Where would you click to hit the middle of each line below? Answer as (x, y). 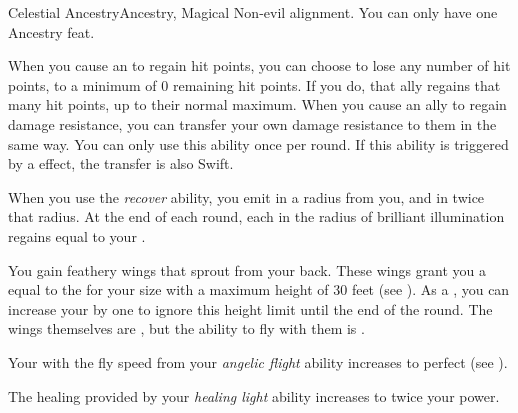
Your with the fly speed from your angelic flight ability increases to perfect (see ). (258, 361)
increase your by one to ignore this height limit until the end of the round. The (250, 308)
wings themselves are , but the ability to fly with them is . (186, 328)
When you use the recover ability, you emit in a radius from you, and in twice (246, 196)
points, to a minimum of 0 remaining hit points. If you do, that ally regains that (254, 84)
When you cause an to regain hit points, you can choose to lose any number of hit (259, 65)
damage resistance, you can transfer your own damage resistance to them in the (252, 123)
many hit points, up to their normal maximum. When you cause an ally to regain (257, 104)
